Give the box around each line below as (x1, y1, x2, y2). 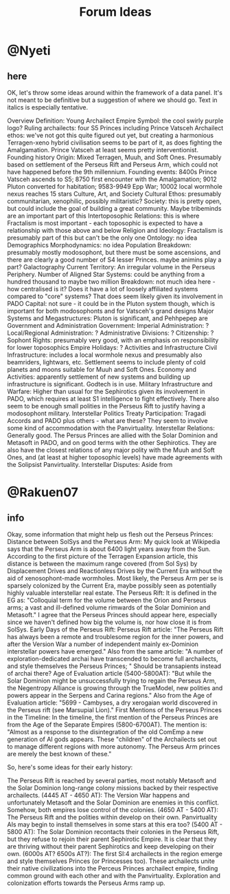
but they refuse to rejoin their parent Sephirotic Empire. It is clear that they (7, 835, 217, 843)
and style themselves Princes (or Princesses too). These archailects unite (7, 857, 215, 865)
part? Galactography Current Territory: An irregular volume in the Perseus (7, 263, 216, 271)
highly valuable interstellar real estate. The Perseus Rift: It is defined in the (7, 589, 218, 596)
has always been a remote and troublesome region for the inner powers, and (7, 633, 224, 641)
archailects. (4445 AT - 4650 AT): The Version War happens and (7, 791, 190, 799)
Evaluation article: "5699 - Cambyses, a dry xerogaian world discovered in (7, 698, 218, 707)
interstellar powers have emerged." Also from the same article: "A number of (7, 647, 223, 655)
